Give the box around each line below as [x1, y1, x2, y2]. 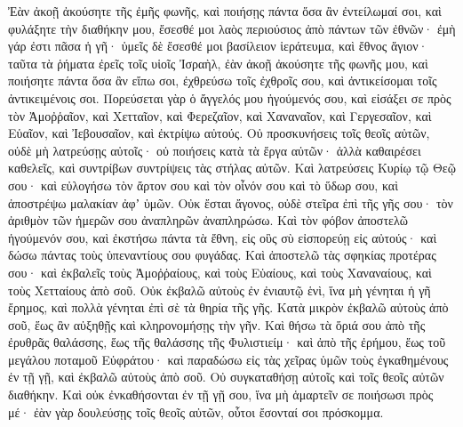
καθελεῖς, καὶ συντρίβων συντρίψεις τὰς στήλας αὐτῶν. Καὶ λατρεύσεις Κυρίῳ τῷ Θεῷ [8, 158, 456, 177]
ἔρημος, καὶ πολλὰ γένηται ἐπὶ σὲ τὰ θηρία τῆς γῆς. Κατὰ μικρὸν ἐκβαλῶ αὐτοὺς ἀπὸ [8, 298, 449, 317]
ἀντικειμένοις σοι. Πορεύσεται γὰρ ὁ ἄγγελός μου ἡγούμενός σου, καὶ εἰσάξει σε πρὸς [8, 88, 451, 107]
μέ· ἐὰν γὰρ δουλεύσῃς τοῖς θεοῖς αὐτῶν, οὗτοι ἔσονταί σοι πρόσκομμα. [8, 402, 384, 421]
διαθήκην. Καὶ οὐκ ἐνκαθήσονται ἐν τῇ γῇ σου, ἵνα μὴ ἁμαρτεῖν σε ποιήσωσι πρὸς [8, 385, 434, 404]
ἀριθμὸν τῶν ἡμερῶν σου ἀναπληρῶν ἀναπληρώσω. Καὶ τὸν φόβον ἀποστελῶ [8, 211, 408, 230]
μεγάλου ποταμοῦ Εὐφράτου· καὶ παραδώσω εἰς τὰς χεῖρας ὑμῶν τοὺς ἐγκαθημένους [8, 350, 449, 368]
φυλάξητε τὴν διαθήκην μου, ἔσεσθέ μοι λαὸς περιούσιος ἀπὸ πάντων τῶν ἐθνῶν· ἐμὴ [8, 19, 456, 37]
